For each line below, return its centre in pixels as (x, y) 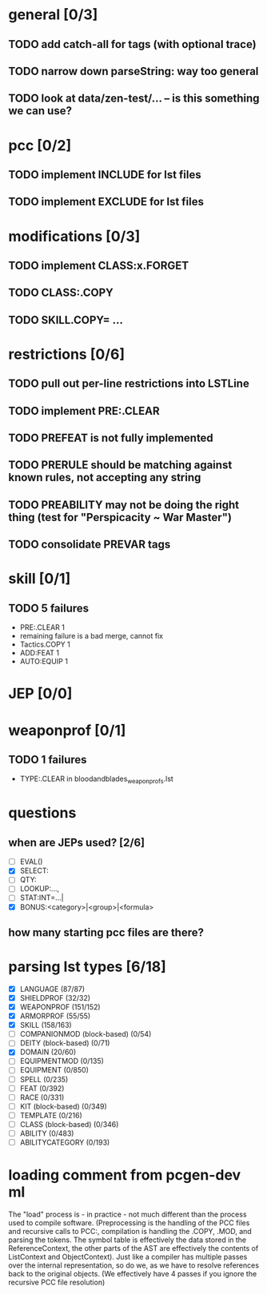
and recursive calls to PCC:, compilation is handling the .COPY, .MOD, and (130, 1231)
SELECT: (34, 871)
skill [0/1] (40, 579)
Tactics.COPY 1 (45, 644)
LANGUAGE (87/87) (52, 989)
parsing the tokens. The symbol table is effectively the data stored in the (128, 1240)
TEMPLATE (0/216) (51, 1115)
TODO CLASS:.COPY (61, 293)
